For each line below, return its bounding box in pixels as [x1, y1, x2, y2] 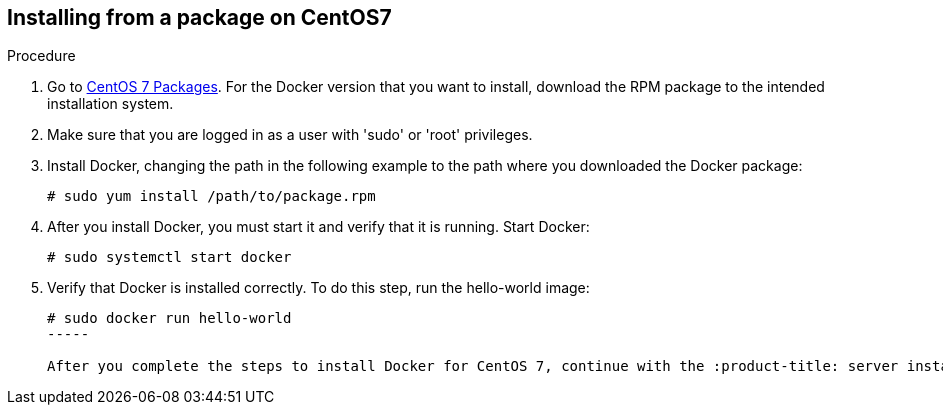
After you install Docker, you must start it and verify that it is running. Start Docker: [47, 218, 590, 236]
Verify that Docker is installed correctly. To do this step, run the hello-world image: [47, 279, 590, 297]
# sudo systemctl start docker [47, 249, 292, 266]
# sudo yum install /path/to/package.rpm [47, 188, 376, 205]
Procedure [7, 47, 76, 65]
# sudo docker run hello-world [47, 310, 292, 327]
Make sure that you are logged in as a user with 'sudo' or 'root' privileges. [47, 126, 533, 144]
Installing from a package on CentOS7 [7, 5, 392, 30]
